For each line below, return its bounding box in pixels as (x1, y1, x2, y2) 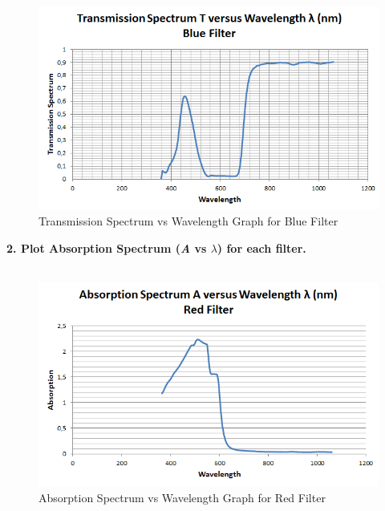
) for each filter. (217, 239, 306, 256)
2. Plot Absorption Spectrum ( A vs (6, 239, 207, 256)
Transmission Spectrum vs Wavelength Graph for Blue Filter (38, 213, 338, 229)
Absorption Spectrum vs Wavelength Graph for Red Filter (38, 489, 326, 505)
